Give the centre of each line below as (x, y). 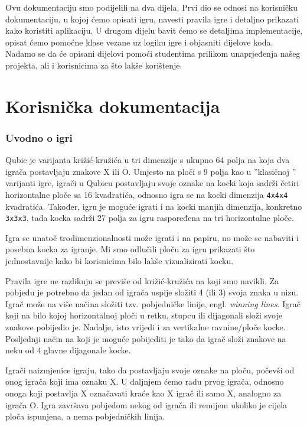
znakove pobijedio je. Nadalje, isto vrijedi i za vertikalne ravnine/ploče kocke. (146, 327)
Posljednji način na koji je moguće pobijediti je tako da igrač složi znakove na (146, 338)
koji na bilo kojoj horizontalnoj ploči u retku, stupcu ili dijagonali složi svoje (144, 315)
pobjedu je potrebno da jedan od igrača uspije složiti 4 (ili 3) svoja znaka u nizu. (152, 292)
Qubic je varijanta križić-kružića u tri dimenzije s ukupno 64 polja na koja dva (148, 160)
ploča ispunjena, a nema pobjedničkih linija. (85, 416)
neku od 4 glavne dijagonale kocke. (68, 350)
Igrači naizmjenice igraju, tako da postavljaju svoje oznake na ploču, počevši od (150, 370)
